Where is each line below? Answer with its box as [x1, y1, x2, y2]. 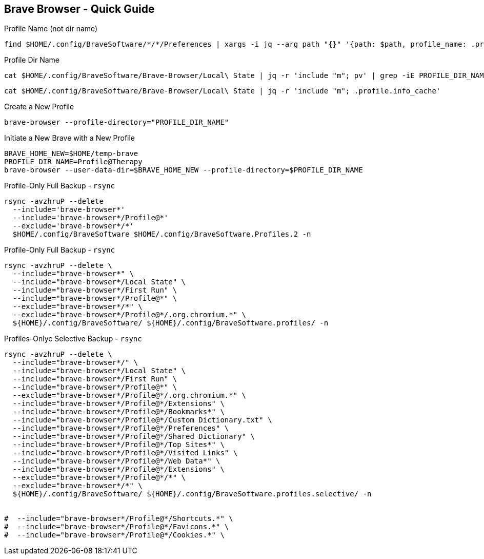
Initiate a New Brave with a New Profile [4, 133, 135, 143]
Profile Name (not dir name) [4, 24, 98, 33]
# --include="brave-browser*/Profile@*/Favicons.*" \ [4, 523, 229, 531]
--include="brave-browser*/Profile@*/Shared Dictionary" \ [12, 432, 255, 441]
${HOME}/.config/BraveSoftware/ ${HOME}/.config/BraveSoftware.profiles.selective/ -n [12, 490, 372, 498]
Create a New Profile [4, 102, 74, 111]
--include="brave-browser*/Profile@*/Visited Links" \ [12, 449, 238, 457]
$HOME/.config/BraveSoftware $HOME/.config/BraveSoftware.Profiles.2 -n [12, 230, 311, 239]
